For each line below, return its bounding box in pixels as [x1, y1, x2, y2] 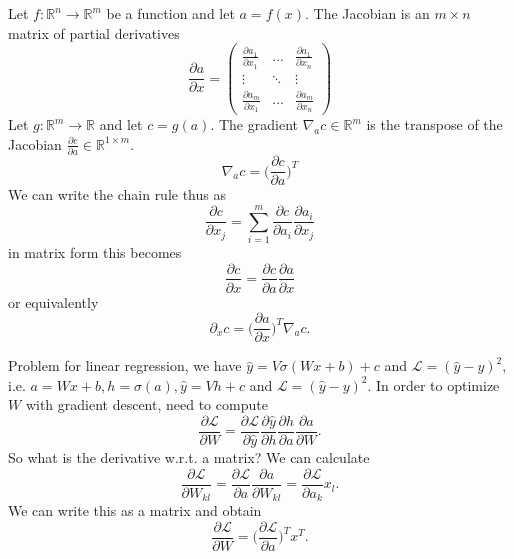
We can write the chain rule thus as [8, 184, 226, 205]
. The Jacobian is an [305, 3, 430, 23]
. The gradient [210, 114, 298, 135]
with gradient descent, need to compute [25, 394, 268, 415]
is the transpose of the [366, 114, 503, 135]
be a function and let [106, 3, 235, 23]
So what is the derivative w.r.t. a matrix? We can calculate [8, 447, 370, 468]
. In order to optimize [367, 374, 500, 395]
